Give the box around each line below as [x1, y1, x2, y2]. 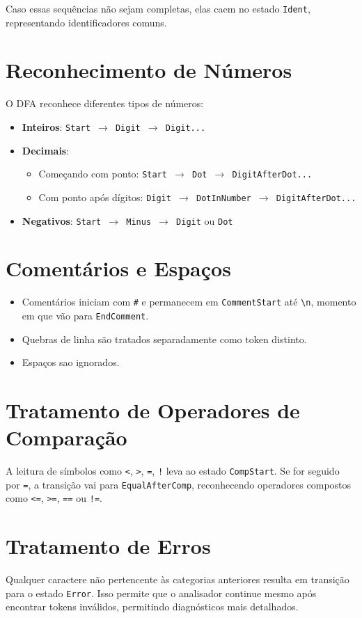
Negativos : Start [22, 213, 102, 228]
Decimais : [22, 143, 70, 157]
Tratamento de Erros [6, 532, 211, 560]
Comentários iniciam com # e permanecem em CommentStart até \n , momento [22, 294, 356, 309]
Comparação [6, 423, 127, 452]
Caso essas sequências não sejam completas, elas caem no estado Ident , [6, 1, 310, 15]
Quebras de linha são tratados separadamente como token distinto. [22, 331, 307, 346]
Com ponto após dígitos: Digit [38, 189, 171, 204]
